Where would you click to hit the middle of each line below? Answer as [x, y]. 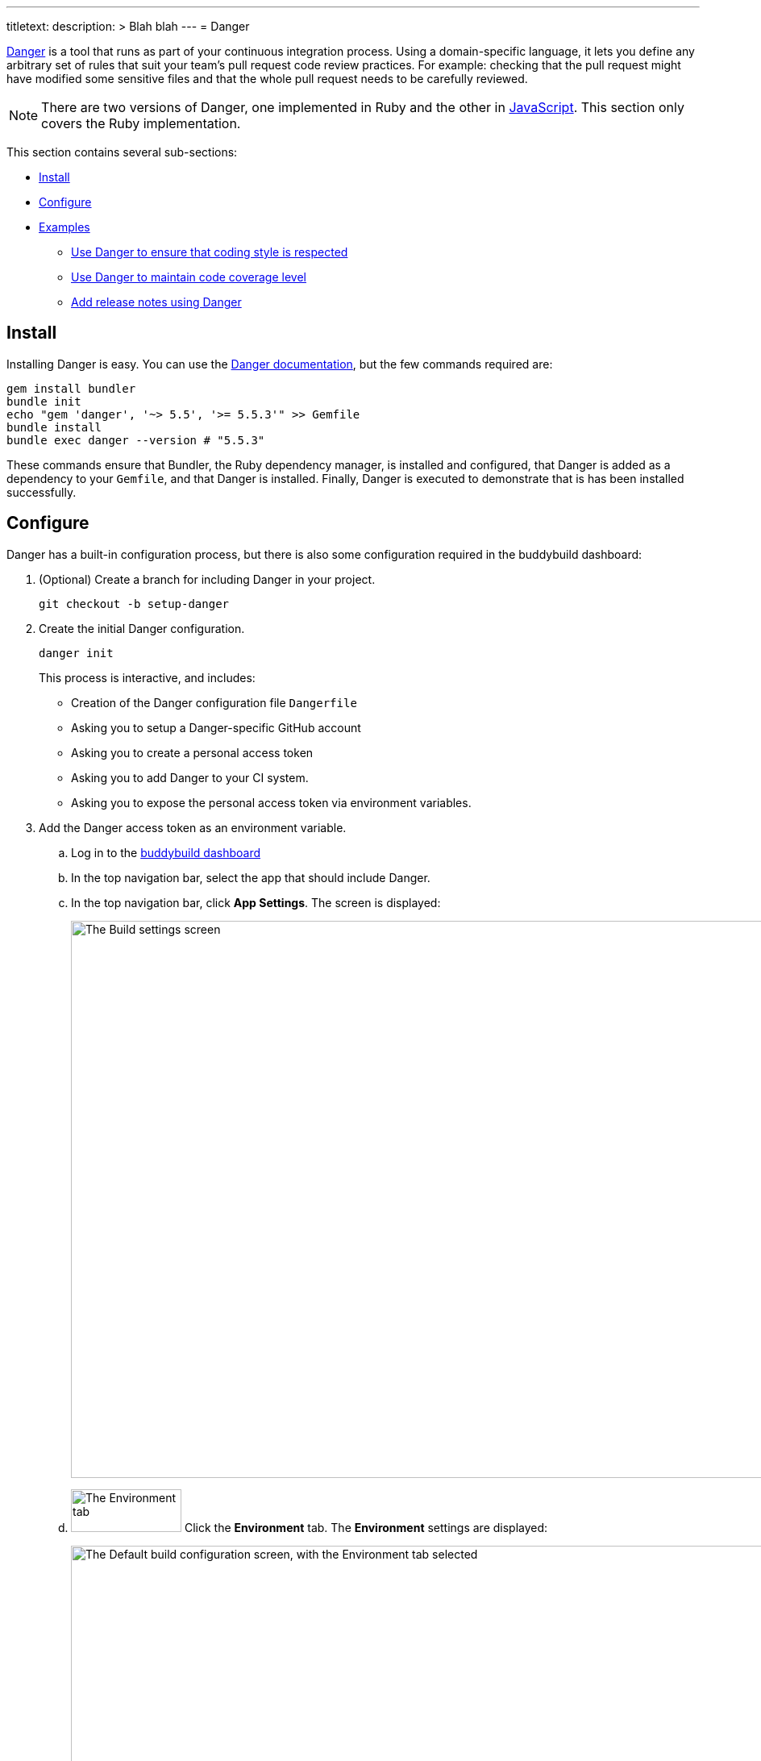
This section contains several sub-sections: [122, 152]
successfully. [42, 492]
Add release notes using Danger [156, 302]
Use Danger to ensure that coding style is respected [210, 252]
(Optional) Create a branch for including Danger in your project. [207, 579]
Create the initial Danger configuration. [142, 628]
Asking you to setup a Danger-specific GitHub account [216, 727]
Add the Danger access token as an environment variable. [193, 827]
